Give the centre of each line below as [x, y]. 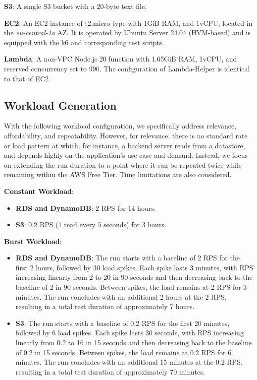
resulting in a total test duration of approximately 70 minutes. [110, 371]
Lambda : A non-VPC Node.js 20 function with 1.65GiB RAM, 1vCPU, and [121, 59]
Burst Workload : [33, 241]
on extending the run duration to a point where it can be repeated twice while [123, 164]
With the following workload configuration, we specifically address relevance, [120, 126]
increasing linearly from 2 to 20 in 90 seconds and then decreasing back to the [134, 277]
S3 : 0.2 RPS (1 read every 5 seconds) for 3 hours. [91, 224]
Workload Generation [60, 105]
